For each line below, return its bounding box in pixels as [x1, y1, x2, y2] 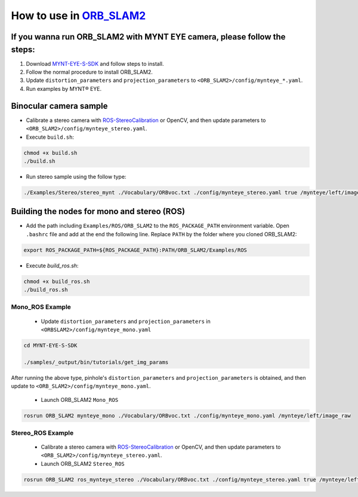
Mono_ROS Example [11, 303, 72, 311]
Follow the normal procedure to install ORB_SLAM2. [26, 69, 153, 76]
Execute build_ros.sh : [26, 262, 79, 269]
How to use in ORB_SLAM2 [11, 9, 146, 22]
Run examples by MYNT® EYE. [26, 85, 102, 92]
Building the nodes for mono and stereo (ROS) [11, 206, 185, 217]
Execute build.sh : [26, 133, 75, 141]
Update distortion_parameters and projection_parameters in [41, 318, 211, 325]
